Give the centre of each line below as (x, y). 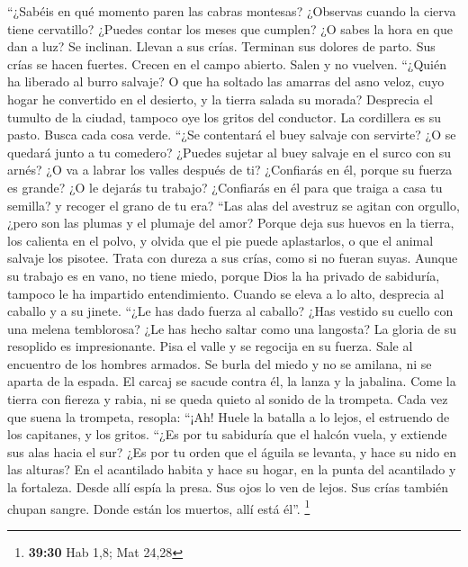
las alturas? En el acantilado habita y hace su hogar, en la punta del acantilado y (232, 469)
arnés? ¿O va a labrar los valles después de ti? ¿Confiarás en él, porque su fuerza (230, 170)
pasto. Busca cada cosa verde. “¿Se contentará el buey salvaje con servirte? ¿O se (232, 135)
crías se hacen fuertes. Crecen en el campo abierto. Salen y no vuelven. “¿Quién (227, 63)
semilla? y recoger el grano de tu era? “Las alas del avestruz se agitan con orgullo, (234, 205)
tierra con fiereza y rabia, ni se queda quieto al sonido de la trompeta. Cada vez (228, 399)
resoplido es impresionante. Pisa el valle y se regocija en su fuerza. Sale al (210, 346)
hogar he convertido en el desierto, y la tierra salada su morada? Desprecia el (220, 99)
